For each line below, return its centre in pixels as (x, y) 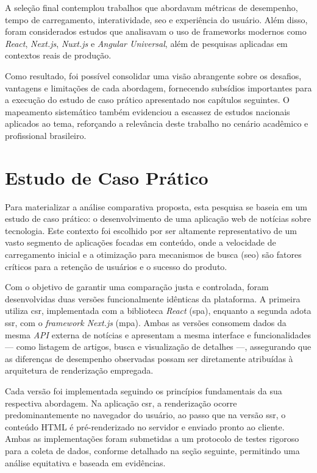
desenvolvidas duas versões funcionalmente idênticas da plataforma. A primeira (153, 298)
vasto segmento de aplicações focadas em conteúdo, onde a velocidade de (141, 242)
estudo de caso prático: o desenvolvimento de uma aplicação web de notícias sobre (158, 219)
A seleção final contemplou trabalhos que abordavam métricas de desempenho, (151, 7)
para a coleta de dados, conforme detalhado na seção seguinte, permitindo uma (152, 450)
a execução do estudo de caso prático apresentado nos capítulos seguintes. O (147, 100)
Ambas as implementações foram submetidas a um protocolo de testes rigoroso (152, 439)
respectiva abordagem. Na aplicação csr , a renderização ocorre (121, 403)
